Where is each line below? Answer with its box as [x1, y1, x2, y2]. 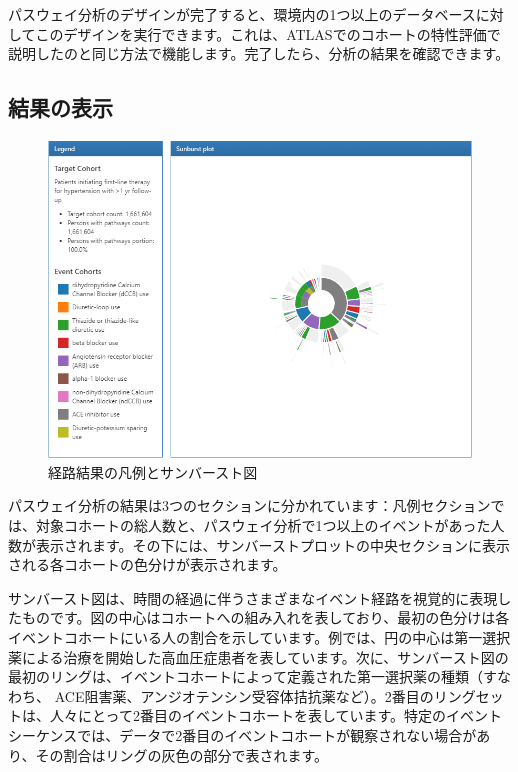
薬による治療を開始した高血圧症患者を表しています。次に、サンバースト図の [8, 646, 509, 667]
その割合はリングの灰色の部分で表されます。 [35, 744, 329, 765]
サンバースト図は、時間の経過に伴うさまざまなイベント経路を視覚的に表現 [8, 587, 498, 608]
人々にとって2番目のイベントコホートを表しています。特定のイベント [49, 705, 503, 726]
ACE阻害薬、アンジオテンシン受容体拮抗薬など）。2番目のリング [54, 685, 476, 706]
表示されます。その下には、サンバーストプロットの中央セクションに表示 [35, 534, 510, 555]
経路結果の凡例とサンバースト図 [48, 461, 258, 482]
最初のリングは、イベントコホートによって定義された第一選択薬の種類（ [8, 666, 483, 687]
